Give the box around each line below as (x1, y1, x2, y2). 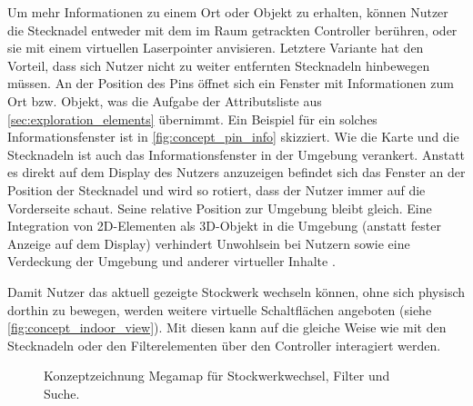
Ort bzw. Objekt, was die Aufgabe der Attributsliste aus (7, 91, 322, 110)
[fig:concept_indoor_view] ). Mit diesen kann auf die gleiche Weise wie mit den (7, 318, 447, 337)
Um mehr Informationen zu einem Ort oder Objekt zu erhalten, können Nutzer (7, 3, 448, 21)
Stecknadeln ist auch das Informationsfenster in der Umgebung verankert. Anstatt (7, 144, 466, 163)
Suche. (44, 383, 80, 402)
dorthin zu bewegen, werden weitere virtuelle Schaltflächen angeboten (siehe (7, 300, 432, 319)
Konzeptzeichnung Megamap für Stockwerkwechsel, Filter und (44, 366, 390, 385)
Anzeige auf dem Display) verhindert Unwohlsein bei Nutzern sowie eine (7, 233, 410, 253)
